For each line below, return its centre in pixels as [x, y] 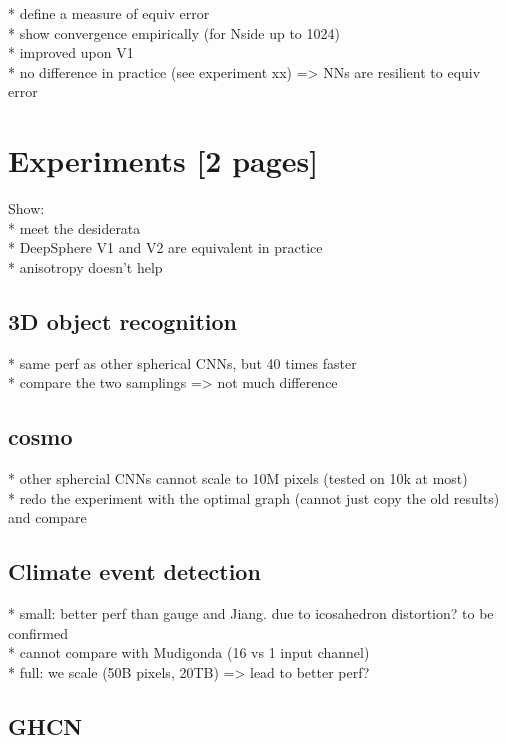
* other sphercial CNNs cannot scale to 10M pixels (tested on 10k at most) [238, 478]
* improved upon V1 [71, 52]
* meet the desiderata [74, 227]
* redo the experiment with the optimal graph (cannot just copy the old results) [254, 497]
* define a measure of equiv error [109, 13]
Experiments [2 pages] [163, 160]
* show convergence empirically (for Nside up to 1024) [174, 32]
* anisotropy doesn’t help [85, 266]
